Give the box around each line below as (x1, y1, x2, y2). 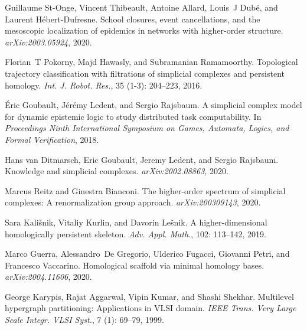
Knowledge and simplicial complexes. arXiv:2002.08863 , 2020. (5, 165, 228, 177)
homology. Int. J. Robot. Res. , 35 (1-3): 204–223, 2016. (5, 79, 203, 91)
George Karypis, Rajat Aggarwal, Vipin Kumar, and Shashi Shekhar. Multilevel (5, 290, 294, 302)
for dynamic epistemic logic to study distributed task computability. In (5, 110, 262, 122)
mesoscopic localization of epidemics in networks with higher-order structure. (5, 24, 283, 37)
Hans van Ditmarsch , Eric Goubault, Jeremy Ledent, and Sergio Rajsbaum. (5, 153, 279, 165)
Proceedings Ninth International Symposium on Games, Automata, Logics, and (5, 122, 289, 134)
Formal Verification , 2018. (5, 133, 99, 145)
